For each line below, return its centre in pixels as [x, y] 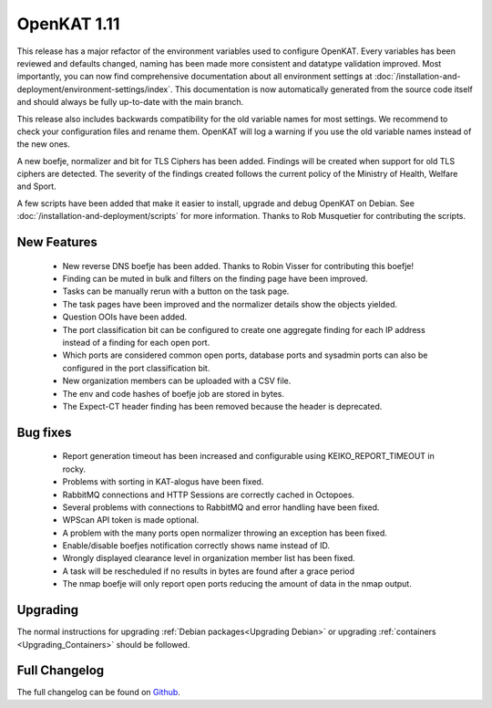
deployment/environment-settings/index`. [95, 89]
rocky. [74, 469]
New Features [57, 242]
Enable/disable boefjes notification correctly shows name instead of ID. [196, 546]
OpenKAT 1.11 [68, 24]
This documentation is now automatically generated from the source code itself [323, 89]
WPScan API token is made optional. [131, 520]
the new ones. [43, 144]
